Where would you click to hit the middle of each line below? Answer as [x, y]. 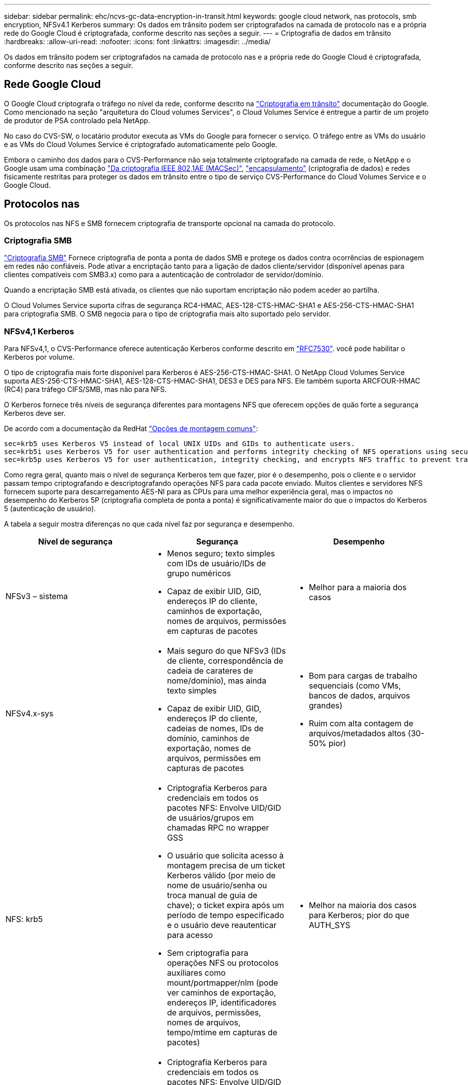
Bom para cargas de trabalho [363, 676]
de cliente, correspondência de [225, 661]
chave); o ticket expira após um [225, 905]
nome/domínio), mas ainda [217, 681]
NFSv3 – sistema [37, 596]
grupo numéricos [199, 574]
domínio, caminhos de [208, 738]
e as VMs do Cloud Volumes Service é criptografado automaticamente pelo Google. [141, 144]
